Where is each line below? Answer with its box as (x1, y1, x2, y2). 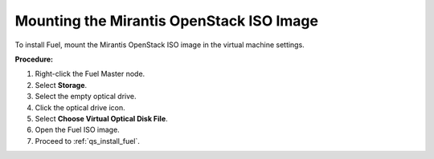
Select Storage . (35, 80, 88, 89)
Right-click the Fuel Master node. (35, 69, 145, 79)
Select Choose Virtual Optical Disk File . (35, 113, 168, 123)
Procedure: (14, 54, 54, 64)
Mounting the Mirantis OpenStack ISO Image (14, 12, 319, 30)
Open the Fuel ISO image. (35, 125, 120, 135)
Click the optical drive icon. (35, 102, 125, 112)
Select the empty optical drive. (35, 92, 137, 101)
